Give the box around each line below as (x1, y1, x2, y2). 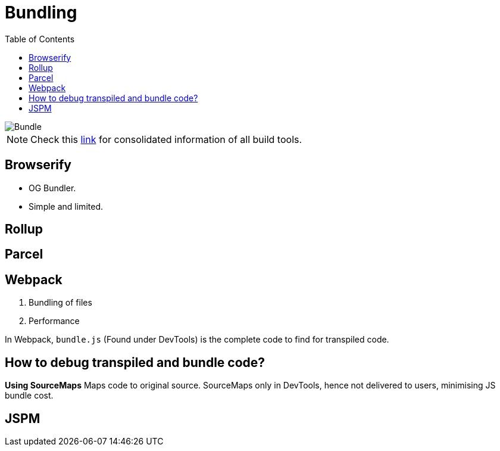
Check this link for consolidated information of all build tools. (30, 133, 302, 145)
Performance (29, 316, 80, 326)
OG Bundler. (29, 182, 76, 193)
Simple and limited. (29, 201, 103, 211)
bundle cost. (5, 390, 54, 401)
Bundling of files (29, 297, 92, 308)
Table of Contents (5, 33, 75, 44)
